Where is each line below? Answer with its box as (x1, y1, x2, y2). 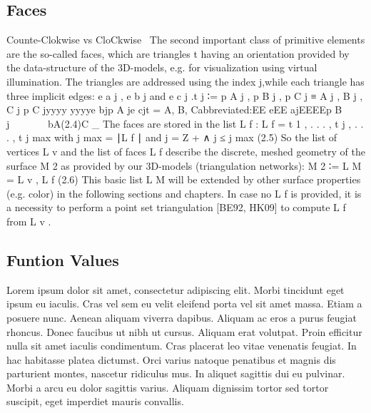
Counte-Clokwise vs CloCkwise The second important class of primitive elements (6, 32, 365, 47)
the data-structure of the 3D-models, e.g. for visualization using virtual (6, 60, 317, 75)
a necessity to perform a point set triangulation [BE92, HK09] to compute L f (6, 200, 346, 215)
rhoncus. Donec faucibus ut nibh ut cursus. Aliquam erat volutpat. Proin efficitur (6, 324, 362, 339)
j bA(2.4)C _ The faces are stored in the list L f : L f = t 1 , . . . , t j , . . (6, 116, 364, 131)
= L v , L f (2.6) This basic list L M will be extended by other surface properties (6, 172, 361, 187)
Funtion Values (6, 248, 119, 270)
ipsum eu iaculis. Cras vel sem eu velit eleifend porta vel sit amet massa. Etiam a (6, 296, 362, 311)
